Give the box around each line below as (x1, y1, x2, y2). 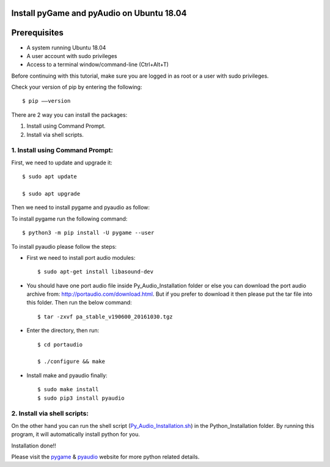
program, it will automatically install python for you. (11, 431, 140, 438)
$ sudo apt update (22, 173, 78, 180)
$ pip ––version (22, 98, 71, 105)
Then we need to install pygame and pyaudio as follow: (11, 204, 150, 211)
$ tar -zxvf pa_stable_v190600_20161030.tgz (37, 313, 174, 320)
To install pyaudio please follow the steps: (11, 243, 117, 250)
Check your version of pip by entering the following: (11, 83, 142, 91)
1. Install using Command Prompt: (11, 146, 113, 155)
